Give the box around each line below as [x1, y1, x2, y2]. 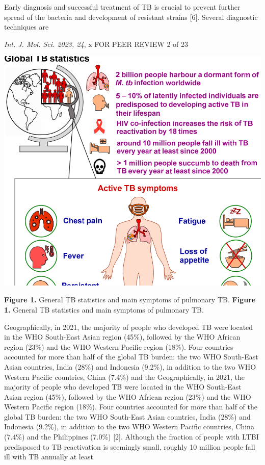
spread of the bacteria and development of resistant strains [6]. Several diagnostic [4, 11, 258, 22]
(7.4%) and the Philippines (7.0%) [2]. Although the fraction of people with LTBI [4, 431, 259, 442]
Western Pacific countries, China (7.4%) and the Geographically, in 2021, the [4, 371, 245, 382]
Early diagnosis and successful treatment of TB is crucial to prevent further [4, 2, 241, 12]
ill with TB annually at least [4, 451, 93, 462]
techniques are [4, 21, 49, 32]
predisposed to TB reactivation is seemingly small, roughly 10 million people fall [4, 441, 255, 452]
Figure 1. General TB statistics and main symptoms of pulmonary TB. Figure [4, 294, 256, 305]
